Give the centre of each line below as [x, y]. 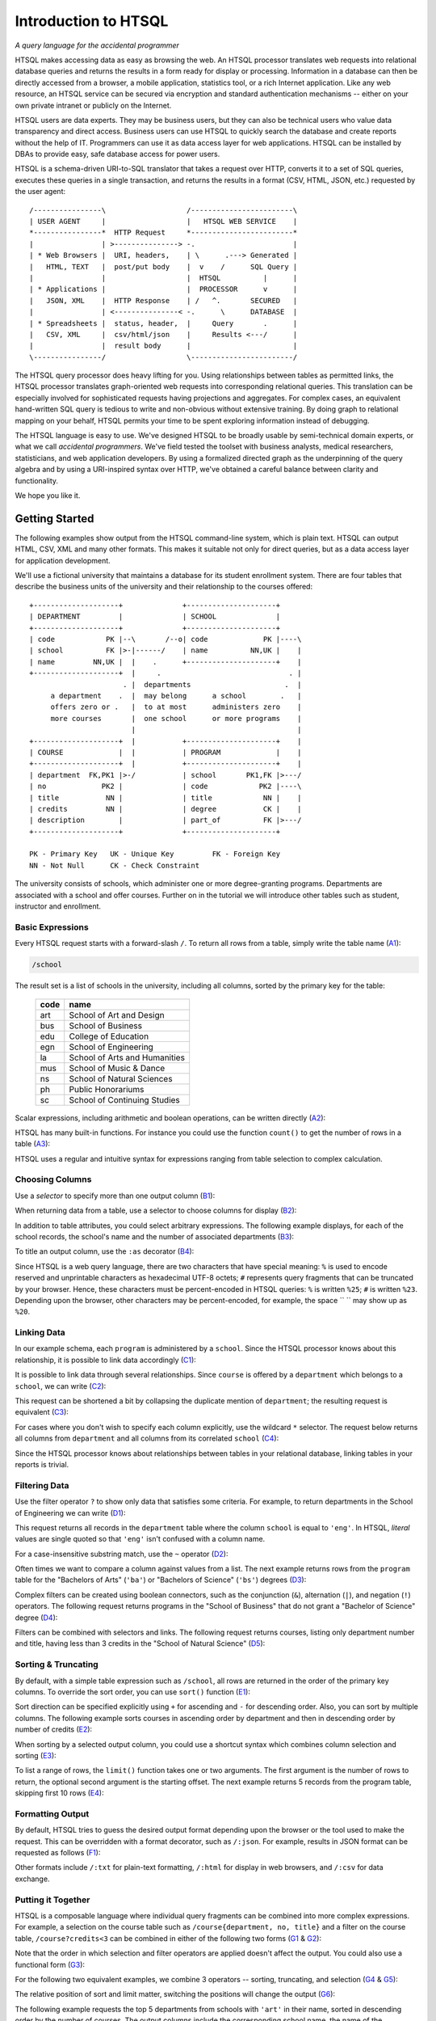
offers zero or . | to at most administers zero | [176, 707]
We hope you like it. [48, 496]
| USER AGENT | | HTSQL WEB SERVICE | [163, 222]
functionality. [37, 480]
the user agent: [40, 192]
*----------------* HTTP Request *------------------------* [163, 233]
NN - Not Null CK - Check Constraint [115, 865]
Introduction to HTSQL [92, 21]
